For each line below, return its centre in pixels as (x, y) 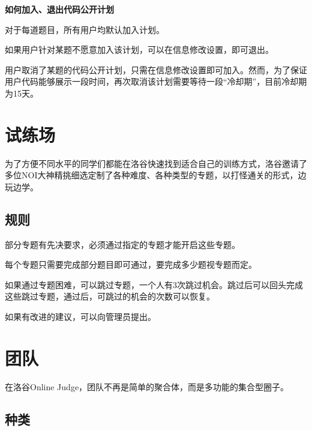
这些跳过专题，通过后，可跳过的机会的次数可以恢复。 (110, 296)
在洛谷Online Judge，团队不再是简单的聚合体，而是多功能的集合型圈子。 (147, 386)
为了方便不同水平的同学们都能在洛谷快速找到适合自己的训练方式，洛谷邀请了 (156, 163)
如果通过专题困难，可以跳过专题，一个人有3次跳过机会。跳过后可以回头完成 (154, 284)
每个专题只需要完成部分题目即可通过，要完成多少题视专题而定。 (131, 264)
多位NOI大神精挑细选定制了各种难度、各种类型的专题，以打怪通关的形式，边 (156, 175)
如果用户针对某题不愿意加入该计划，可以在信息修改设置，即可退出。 (139, 50)
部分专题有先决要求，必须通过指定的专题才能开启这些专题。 (122, 244)
